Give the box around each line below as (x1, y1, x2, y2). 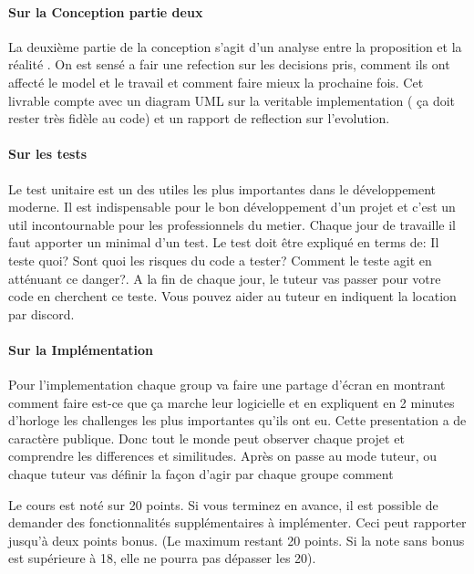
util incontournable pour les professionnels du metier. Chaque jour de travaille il (8, 214, 456, 234)
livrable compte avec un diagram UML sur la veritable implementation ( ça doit (8, 90, 456, 110)
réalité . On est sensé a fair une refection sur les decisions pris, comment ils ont (8, 55, 450, 74)
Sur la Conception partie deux (8, 2, 203, 21)
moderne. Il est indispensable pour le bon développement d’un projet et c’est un (8, 197, 456, 216)
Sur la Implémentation (8, 339, 153, 359)
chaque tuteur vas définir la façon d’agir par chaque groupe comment (8, 464, 394, 484)
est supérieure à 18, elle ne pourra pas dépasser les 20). (8, 548, 316, 568)
